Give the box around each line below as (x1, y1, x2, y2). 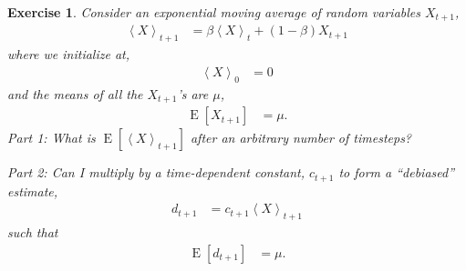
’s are (177, 84, 209, 103)
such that (7, 223, 58, 242)
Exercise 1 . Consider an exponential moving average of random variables (7, 3, 420, 21)
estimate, (7, 181, 58, 200)
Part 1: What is (7, 128, 96, 147)
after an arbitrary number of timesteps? (190, 128, 412, 147)
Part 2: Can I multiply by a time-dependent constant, (7, 163, 305, 182)
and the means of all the (7, 84, 143, 103)
